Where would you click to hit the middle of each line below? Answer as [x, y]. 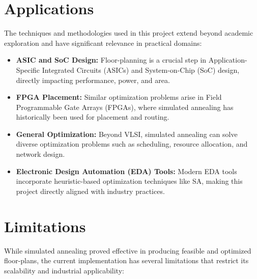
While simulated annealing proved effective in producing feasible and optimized [128, 250]
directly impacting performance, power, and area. [93, 80]
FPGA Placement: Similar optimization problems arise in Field [119, 97]
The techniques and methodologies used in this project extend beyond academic [129, 33]
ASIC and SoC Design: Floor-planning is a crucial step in [111, 60]
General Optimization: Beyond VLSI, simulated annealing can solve [127, 134]
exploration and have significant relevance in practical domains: [103, 43]
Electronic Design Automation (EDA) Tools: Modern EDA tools [126, 171]
